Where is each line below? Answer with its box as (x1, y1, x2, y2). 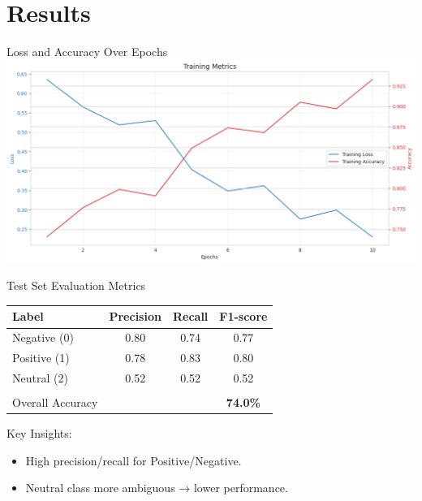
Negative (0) (12, 329, 74, 346)
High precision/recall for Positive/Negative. (25, 451, 242, 469)
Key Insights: (6, 425, 72, 442)
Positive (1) (12, 349, 70, 366)
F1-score (219, 308, 268, 325)
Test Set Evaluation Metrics (6, 277, 146, 294)
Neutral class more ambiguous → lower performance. (25, 479, 288, 496)
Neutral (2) (12, 369, 68, 386)
